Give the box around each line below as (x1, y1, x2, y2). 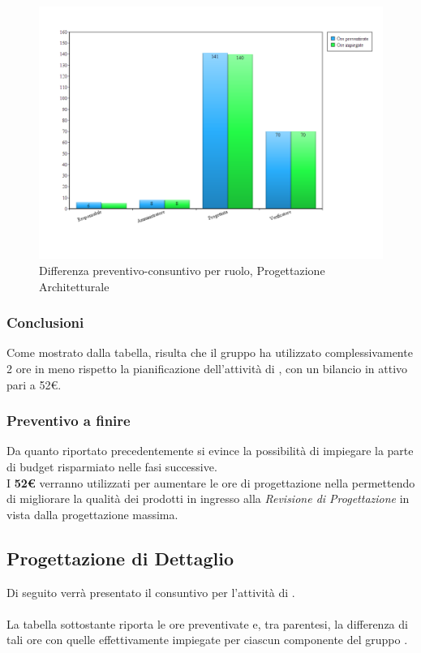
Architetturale (39, 277, 110, 294)
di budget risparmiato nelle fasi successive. (6, 458, 217, 475)
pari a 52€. (6, 376, 62, 393)
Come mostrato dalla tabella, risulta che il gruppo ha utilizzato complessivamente (6, 344, 413, 361)
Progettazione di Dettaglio (6, 545, 234, 570)
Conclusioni (6, 312, 84, 333)
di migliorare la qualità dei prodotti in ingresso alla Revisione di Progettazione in (6, 490, 410, 507)
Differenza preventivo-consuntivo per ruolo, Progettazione (39, 261, 325, 278)
